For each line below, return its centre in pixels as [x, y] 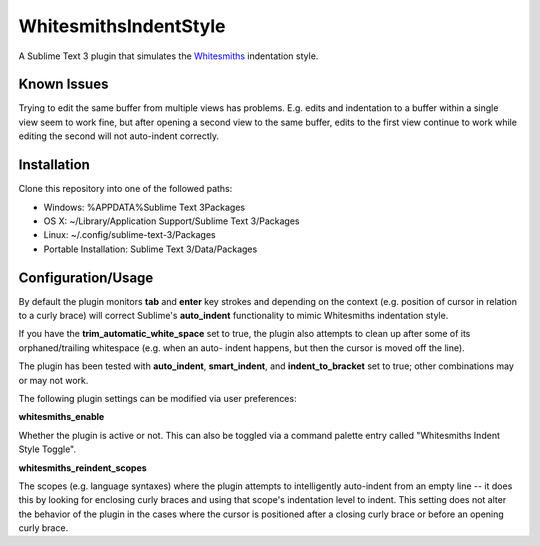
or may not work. [53, 380]
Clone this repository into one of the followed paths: [125, 189]
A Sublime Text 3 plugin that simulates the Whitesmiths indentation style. [168, 56]
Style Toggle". [47, 449]
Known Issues [63, 84]
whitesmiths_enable [61, 417]
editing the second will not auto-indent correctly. [119, 136]
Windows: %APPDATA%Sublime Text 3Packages [144, 207]
